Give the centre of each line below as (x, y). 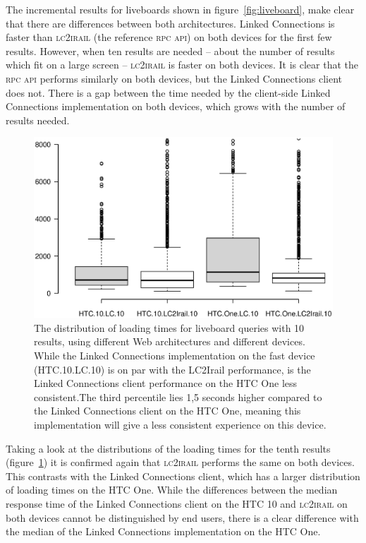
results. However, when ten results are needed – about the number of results (170, 50)
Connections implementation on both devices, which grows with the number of (176, 106)
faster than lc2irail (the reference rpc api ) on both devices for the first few (169, 37)
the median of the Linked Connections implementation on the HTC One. (163, 531)
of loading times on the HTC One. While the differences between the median (172, 490)
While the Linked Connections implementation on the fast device (175, 356)
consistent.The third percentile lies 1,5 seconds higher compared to (178, 396)
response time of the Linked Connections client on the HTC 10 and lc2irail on (177, 503)
